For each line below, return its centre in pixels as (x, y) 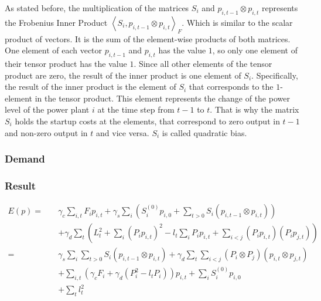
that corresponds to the (231, 87)
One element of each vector (54, 50)
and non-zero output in (46, 132)
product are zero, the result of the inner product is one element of (123, 75)
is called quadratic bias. (204, 132)
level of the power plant (47, 109)
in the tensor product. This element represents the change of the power (162, 98)
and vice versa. (123, 132)
